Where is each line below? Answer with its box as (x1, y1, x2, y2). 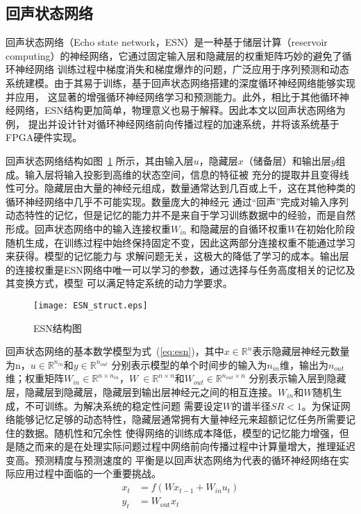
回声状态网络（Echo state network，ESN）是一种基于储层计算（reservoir (6, 35, 328, 49)
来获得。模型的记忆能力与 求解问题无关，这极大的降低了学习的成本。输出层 (6, 249, 349, 263)
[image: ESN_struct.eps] (33, 300, 148, 310)
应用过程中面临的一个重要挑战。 (15, 466, 161, 481)
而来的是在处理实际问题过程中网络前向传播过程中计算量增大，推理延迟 (34, 439, 355, 454)
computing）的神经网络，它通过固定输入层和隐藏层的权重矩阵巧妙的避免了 (6, 48, 342, 63)
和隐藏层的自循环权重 (190, 221, 287, 235)
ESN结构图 (33, 320, 82, 335)
